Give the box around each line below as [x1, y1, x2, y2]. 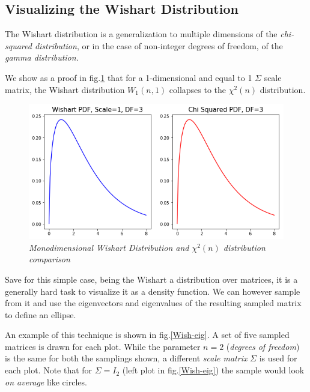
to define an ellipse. [5, 308, 76, 321]
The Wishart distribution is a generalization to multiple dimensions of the [5, 28, 278, 40]
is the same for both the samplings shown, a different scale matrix [5, 352, 248, 364]
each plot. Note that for [5, 364, 93, 376]
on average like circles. [5, 375, 87, 388]
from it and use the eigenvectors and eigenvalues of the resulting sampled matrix [5, 297, 302, 309]
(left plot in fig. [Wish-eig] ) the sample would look [122, 364, 305, 376]
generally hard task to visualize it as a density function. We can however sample [5, 285, 300, 297]
